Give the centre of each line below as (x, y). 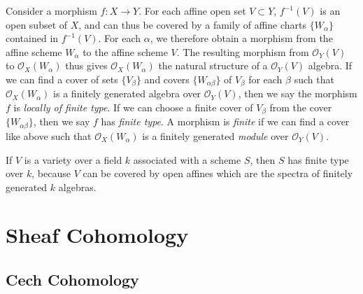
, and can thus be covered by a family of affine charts (193, 24)
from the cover (301, 107)
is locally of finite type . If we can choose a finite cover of (133, 107)
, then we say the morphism (298, 93)
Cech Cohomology (72, 280)
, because (51, 173)
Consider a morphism (51, 10)
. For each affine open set (192, 10)
